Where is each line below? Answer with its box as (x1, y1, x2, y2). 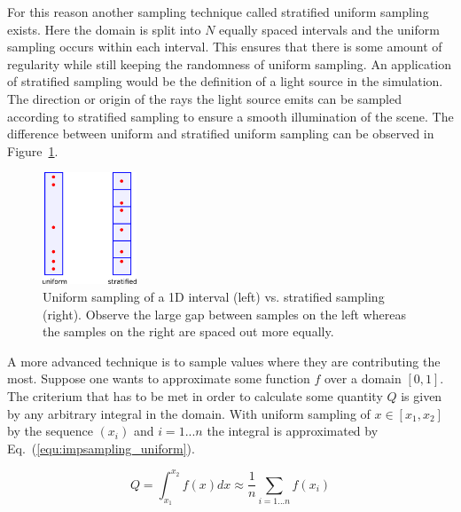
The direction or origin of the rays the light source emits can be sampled (7, 89, 402, 107)
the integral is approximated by (207, 421, 379, 440)
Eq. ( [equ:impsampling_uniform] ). (7, 438, 195, 457)
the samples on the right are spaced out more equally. (43, 322, 334, 341)
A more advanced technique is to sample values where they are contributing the (7, 351, 441, 370)
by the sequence (7, 421, 93, 440)
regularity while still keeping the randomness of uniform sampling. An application (7, 54, 452, 73)
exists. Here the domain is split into (7, 20, 201, 38)
